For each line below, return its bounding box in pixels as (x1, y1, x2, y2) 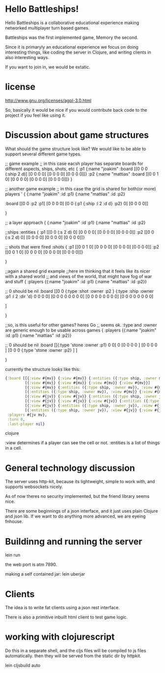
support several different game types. (5, 151, 82, 157)
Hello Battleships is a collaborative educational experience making (5, 20, 139, 26)
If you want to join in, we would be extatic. (5, 64, 91, 70)
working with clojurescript (5, 631, 115, 642)
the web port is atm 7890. (5, 562, 57, 568)
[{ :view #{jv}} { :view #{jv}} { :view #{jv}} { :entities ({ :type (25, 398, 160, 404)
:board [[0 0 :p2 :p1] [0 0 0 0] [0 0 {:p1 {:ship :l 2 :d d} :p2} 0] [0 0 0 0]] (5, 200, 148, 206)
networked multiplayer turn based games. (5, 25, 90, 31)
